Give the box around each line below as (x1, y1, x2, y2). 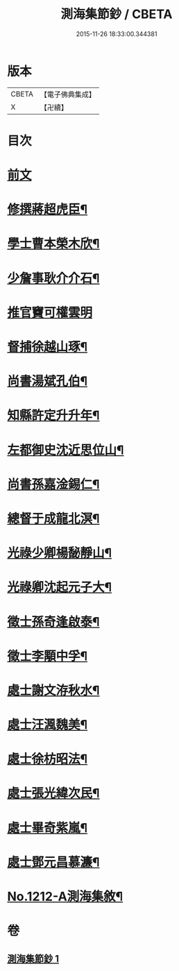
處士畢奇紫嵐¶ (7, 820, 88, 836)
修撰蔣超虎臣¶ (7, 202, 88, 217)
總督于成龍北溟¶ (7, 511, 100, 526)
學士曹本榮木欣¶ (7, 236, 100, 252)
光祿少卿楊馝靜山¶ (7, 546, 112, 561)
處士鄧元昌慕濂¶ (7, 854, 100, 870)
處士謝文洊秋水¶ (7, 682, 100, 698)
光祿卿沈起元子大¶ (7, 580, 112, 596)
